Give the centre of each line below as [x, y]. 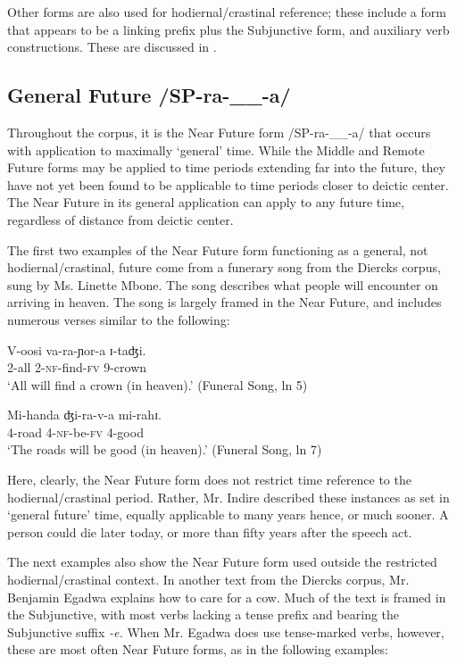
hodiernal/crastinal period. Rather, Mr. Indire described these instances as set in [228, 497]
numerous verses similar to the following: [119, 319]
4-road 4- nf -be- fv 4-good [75, 432]
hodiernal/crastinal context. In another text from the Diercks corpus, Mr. [208, 580]
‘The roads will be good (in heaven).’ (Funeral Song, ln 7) [165, 449]
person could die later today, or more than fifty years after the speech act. [210, 531]
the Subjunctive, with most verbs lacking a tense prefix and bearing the [204, 614]
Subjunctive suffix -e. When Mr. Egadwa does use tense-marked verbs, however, [226, 631]
